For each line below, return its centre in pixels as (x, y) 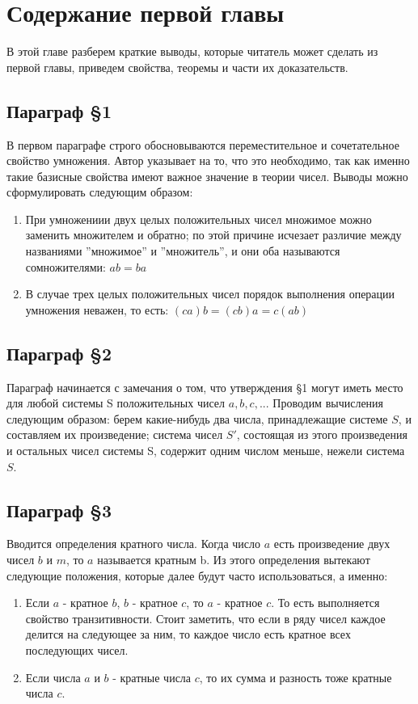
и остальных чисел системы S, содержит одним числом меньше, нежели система (206, 451)
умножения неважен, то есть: (97, 309)
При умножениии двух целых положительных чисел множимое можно (198, 219)
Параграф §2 (59, 353)
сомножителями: (65, 266)
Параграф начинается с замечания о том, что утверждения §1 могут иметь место (205, 387)
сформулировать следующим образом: (100, 192)
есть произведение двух (332, 544)
